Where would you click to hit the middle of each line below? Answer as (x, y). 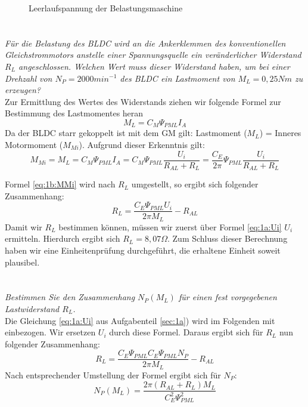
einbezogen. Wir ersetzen (50, 332)
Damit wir (24, 226)
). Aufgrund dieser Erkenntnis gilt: (142, 144)
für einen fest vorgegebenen (228, 297)
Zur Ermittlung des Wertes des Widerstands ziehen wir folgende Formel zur (143, 101)
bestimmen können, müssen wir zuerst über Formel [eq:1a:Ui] (170, 226)
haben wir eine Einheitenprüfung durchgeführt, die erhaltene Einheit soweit (143, 250)
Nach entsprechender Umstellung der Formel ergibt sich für (113, 374)
